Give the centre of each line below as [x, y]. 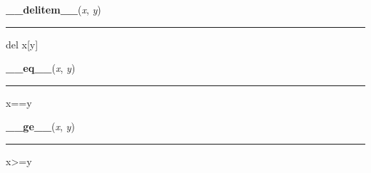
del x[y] [22, 44]
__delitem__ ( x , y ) [54, 9]
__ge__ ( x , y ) [40, 126]
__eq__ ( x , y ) [41, 68]
